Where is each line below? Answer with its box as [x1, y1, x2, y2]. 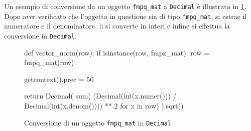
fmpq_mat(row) [24, 57, 74, 67]
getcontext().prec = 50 [24, 73, 94, 84]
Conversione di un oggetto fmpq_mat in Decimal [24, 117, 172, 127]
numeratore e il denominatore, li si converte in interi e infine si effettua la [4, 20, 230, 31]
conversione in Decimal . [4, 30, 77, 40]
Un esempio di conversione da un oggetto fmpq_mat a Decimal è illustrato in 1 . [4, 1, 246, 11]
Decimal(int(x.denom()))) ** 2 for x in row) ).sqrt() [24, 100, 184, 110]
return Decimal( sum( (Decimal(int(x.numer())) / [24, 90, 177, 101]
